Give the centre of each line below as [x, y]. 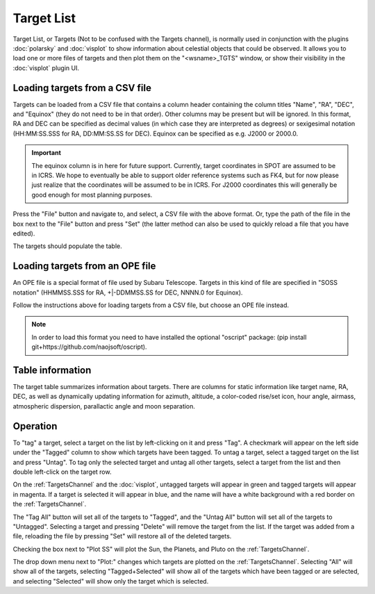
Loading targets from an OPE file [84, 266]
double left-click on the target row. [62, 472]
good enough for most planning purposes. [92, 195]
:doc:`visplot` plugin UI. [46, 68]
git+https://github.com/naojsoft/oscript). [89, 347]
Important [47, 153]
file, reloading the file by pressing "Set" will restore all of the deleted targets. [122, 536]
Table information [52, 370]
